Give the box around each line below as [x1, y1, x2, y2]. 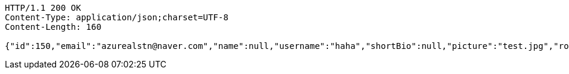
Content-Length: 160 [5, 22, 102, 32]
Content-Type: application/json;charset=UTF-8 [5, 13, 228, 22]
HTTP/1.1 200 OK [5, 3, 81, 13]
